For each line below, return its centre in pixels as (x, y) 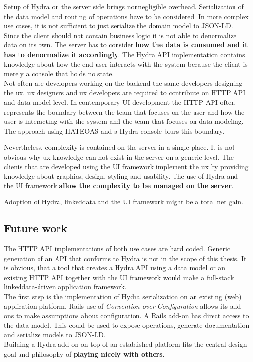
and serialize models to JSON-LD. (55, 334)
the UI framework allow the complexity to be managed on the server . (119, 185)
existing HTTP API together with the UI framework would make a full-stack (119, 277)
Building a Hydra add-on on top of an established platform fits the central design (126, 344)
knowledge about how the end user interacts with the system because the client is (126, 64)
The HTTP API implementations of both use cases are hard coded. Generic (117, 249)
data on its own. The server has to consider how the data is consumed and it (126, 45)
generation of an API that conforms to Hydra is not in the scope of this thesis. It (125, 258)
